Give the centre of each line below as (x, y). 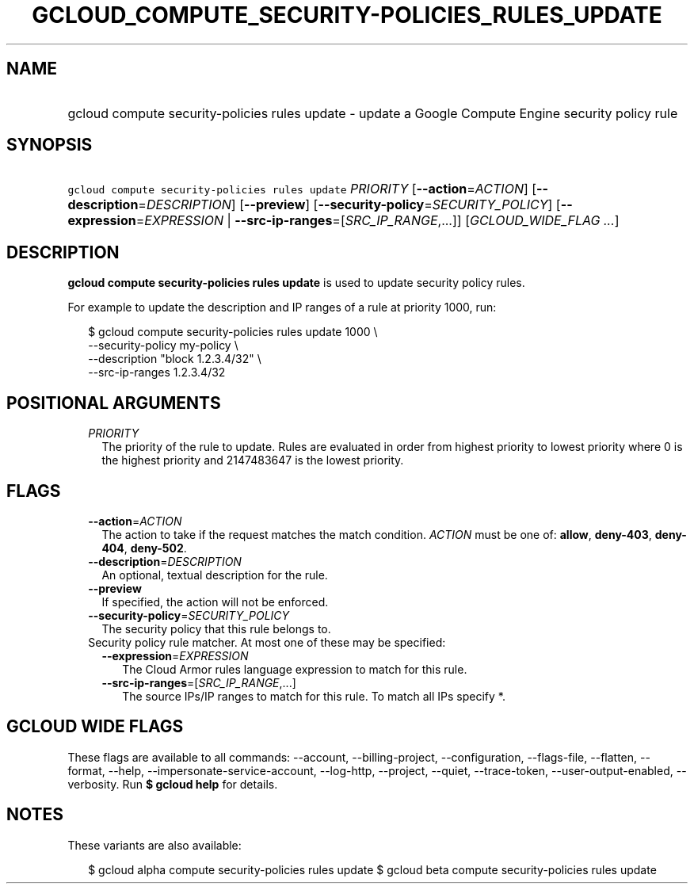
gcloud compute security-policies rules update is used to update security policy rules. (296, 283)
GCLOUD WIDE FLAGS (95, 727)
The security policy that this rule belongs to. (216, 628)
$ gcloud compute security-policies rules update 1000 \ (233, 332)
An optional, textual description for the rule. (215, 575)
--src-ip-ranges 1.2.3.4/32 (157, 372)
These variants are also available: (154, 845)
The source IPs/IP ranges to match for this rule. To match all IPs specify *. (314, 696)
